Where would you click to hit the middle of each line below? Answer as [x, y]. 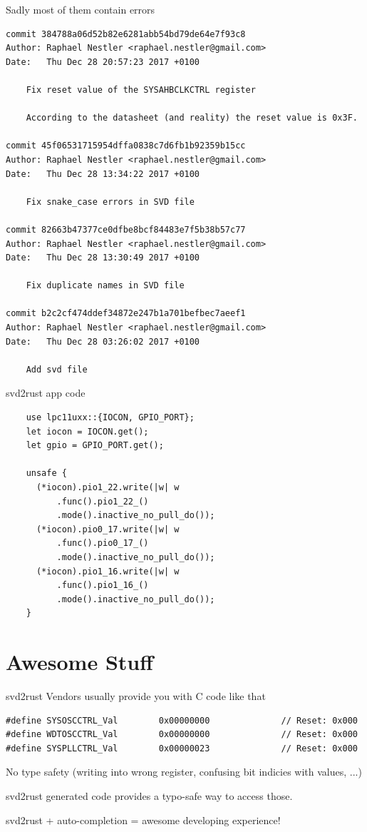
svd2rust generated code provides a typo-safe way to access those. [149, 796]
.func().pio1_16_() [103, 585]
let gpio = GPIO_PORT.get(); [95, 446]
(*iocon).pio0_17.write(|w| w [108, 529]
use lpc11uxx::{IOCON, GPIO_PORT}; [110, 418]
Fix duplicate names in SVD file [105, 286]
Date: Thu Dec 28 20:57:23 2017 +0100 [103, 62]
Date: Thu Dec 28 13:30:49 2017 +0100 [103, 258]
